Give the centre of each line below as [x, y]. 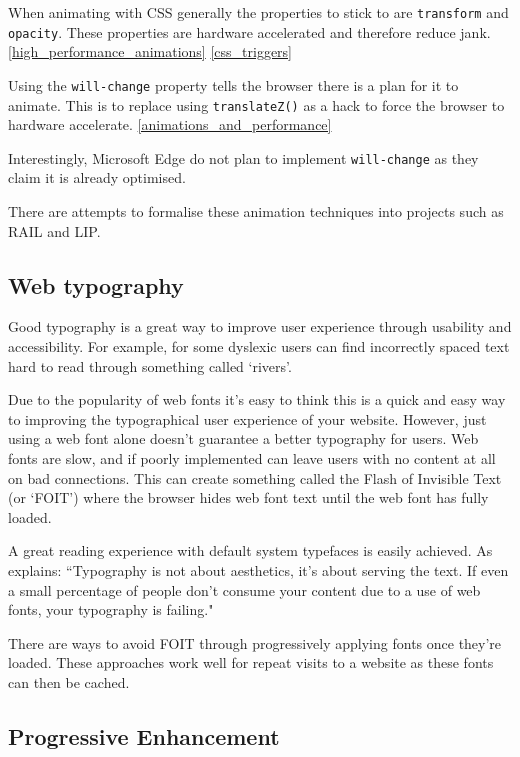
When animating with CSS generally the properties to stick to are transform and [258, 12]
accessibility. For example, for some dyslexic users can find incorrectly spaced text [259, 346]
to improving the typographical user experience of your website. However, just [247, 418]
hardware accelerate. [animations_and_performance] [170, 124]
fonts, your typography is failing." [111, 609]
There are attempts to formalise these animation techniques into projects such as [256, 211]
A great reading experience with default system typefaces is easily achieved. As [250, 550]
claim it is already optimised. [97, 177]
